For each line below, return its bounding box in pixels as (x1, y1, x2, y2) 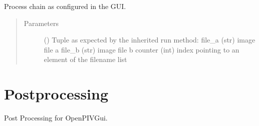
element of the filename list (44, 54, 127, 64)
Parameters (24, 17, 59, 28)
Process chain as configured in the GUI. (4, 1, 126, 11)
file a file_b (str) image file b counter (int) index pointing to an (44, 44, 239, 54)
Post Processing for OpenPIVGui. (4, 112, 108, 123)
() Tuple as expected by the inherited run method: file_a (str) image (44, 34, 255, 45)
